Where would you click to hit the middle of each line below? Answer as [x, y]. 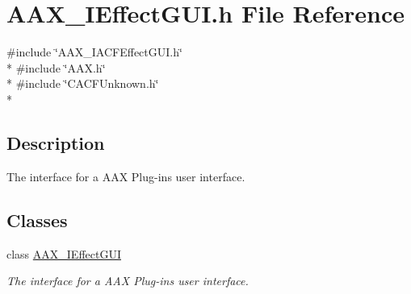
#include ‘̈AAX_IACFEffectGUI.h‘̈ [94, 52]
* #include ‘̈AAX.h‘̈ [56, 67]
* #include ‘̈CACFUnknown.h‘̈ [83, 83]
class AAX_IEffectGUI [64, 253]
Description [56, 142]
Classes [37, 219]
